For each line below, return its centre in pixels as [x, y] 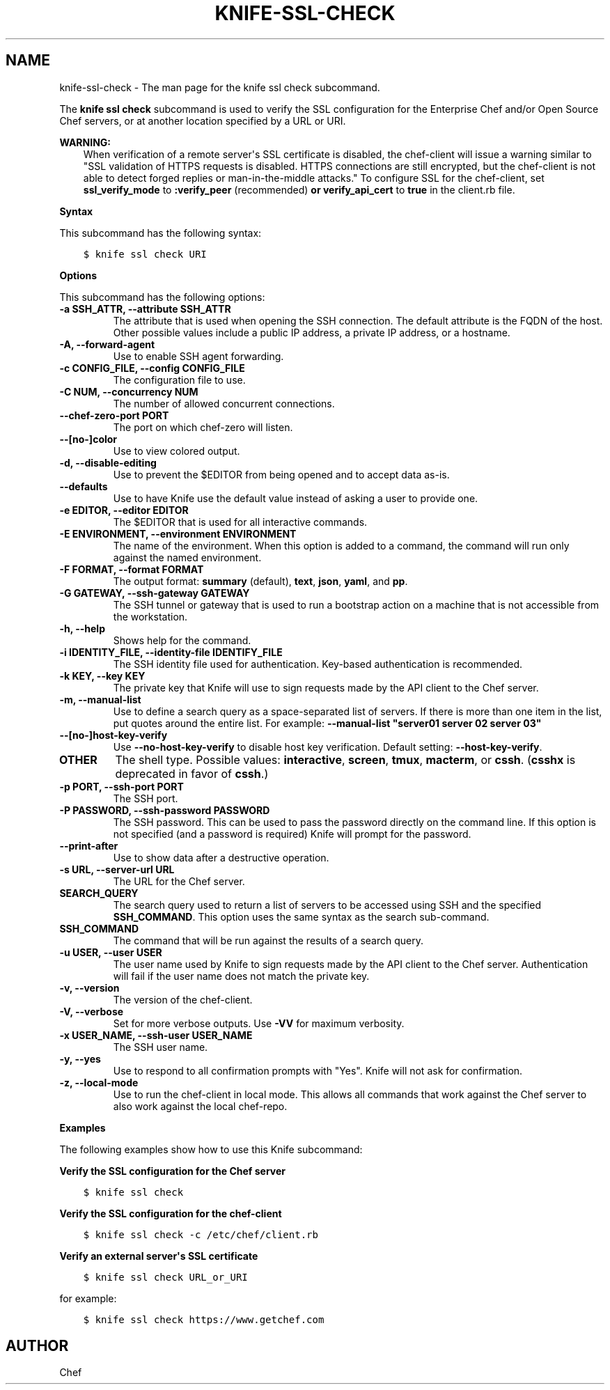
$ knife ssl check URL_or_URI [165, 1277]
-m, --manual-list [100, 699]
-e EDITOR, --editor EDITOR [124, 510]
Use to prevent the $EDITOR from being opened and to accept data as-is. [281, 474]
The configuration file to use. [179, 380]
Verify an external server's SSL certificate [159, 1256]
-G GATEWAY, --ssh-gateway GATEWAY [155, 593]
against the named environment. [187, 557]
